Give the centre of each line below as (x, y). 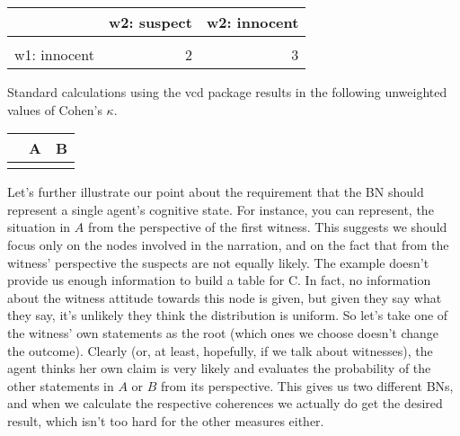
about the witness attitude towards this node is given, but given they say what (225, 297)
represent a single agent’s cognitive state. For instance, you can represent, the (221, 209)
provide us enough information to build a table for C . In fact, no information (219, 280)
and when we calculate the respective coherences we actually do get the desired (225, 403)
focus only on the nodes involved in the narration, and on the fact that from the (228, 244)
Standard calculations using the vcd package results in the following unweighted (227, 92)
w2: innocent (252, 22)
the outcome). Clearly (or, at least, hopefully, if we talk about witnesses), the (220, 350)
